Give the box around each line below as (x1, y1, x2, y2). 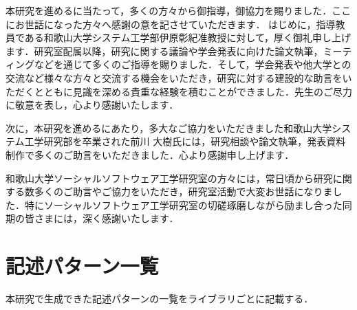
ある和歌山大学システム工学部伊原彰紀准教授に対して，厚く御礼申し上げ (24, 30, 351, 45)
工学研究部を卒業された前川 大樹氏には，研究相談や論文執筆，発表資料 (24, 134, 346, 148)
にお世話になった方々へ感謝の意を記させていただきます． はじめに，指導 (6, 16, 336, 31)
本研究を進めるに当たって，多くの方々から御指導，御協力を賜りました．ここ (6, 3, 351, 17)
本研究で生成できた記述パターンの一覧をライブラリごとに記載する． (6, 291, 314, 306)
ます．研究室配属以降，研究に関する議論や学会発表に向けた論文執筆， (6, 43, 323, 58)
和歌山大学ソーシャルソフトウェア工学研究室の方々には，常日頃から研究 (6, 170, 333, 185)
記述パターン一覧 (6, 252, 159, 280)
